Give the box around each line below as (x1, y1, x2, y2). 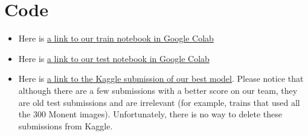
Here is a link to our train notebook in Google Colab (18, 32, 214, 45)
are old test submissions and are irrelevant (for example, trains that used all (18, 96, 300, 108)
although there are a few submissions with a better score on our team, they (18, 84, 298, 96)
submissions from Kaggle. (18, 119, 113, 132)
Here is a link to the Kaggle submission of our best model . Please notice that (18, 72, 304, 85)
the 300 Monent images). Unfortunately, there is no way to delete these (18, 108, 283, 120)
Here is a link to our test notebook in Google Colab (18, 52, 210, 64)
